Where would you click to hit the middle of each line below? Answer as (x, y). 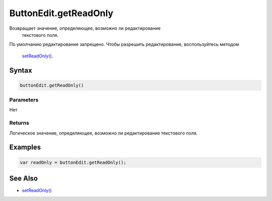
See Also (23, 178)
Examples (25, 147)
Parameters (24, 100)
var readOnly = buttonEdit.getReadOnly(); (73, 162)
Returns (19, 123)
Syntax (21, 70)
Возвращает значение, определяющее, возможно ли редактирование (85, 28)
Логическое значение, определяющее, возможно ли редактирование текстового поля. (104, 133)
